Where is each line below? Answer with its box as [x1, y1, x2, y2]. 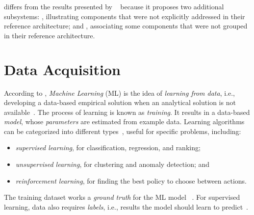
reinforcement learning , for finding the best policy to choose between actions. [15, 175, 247, 186]
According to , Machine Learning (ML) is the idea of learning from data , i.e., [4, 87, 235, 98]
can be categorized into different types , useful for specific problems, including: [4, 126, 241, 136]
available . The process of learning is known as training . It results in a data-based [4, 107, 250, 117]
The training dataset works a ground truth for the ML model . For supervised [4, 192, 240, 202]
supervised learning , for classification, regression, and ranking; [15, 142, 201, 153]
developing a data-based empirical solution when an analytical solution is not [4, 97, 236, 107]
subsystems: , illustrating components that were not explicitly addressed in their [4, 11, 245, 21]
